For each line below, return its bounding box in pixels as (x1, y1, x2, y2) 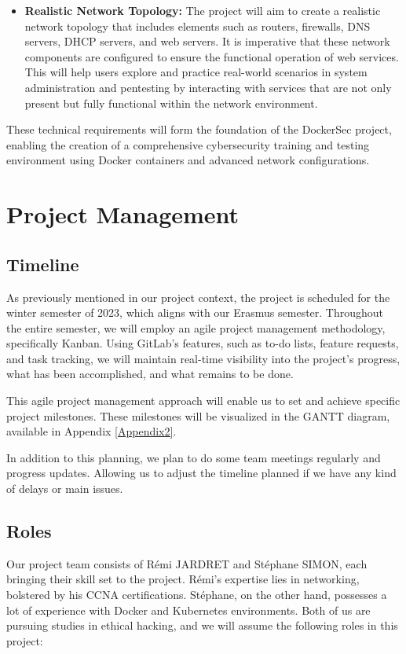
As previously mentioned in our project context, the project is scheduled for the (6, 288, 390, 305)
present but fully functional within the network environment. (24, 94, 318, 111)
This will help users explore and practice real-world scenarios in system (24, 64, 368, 80)
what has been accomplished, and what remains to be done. (6, 366, 294, 382)
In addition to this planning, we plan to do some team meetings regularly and (6, 449, 381, 465)
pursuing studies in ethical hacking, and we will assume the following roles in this (6, 617, 398, 634)
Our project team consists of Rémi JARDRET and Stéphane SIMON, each (6, 555, 368, 571)
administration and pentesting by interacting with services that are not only (24, 79, 392, 95)
